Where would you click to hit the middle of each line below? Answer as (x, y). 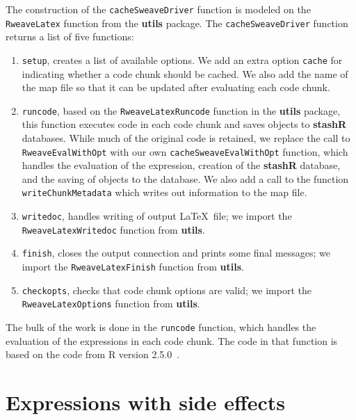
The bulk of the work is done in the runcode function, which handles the (161, 327)
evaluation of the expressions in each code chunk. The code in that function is (172, 340)
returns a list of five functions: (70, 37)
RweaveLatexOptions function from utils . (111, 304)
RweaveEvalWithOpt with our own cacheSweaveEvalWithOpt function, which (185, 151)
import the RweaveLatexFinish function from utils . (133, 267)
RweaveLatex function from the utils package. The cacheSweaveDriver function (177, 23)
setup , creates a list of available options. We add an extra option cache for (182, 59)
